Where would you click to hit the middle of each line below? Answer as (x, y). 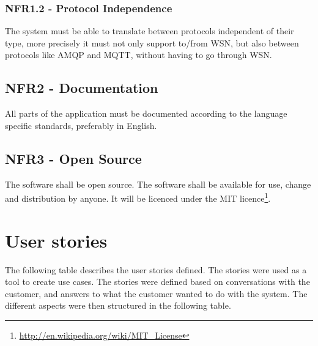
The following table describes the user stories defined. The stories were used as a (156, 269)
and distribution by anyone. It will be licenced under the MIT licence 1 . (138, 197)
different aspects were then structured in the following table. (118, 305)
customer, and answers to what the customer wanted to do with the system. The (156, 293)
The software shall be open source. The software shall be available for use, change (158, 184)
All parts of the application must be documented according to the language (146, 113)
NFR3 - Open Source (73, 158)
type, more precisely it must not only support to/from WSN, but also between (152, 42)
